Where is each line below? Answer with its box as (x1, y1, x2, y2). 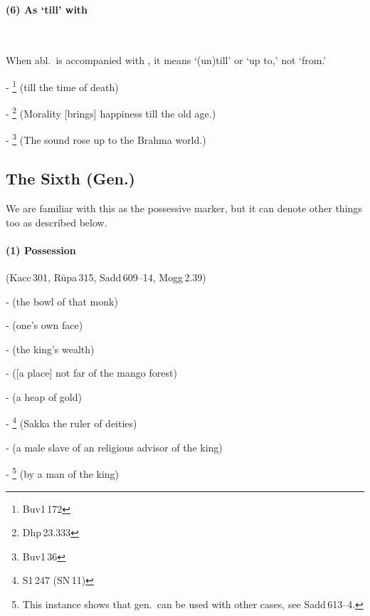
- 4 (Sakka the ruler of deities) (6, 414, 137, 431)
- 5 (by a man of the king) (6, 464, 120, 481)
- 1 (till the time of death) (6, 77, 119, 94)
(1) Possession (6, 242, 76, 257)
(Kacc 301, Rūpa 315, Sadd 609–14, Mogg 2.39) (6, 269, 206, 284)
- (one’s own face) (6, 318, 83, 333)
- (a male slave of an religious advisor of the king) (6, 439, 223, 454)
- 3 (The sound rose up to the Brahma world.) (6, 130, 206, 147)
